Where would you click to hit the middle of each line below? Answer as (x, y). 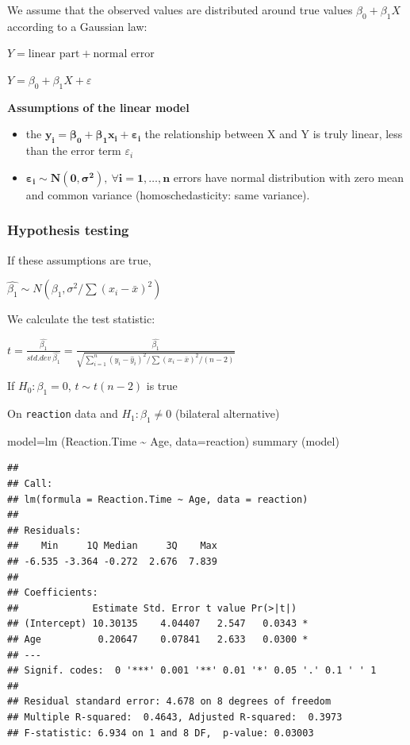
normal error (124, 54)
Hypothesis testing (68, 230)
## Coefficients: (53, 593)
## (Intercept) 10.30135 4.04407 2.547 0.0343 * (158, 624)
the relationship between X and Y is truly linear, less (274, 134)
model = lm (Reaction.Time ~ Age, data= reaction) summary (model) (173, 440)
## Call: (30, 484)
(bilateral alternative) (227, 413)
